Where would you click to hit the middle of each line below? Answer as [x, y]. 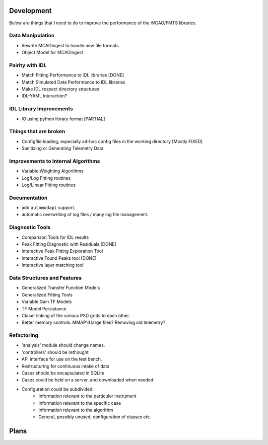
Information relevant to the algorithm [76, 410]
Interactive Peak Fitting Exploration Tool [62, 251]
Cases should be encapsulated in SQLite [63, 373]
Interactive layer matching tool [53, 265]
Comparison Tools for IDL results [55, 237]
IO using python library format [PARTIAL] [63, 119]
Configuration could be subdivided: [58, 389]
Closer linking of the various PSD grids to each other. [76, 315]
